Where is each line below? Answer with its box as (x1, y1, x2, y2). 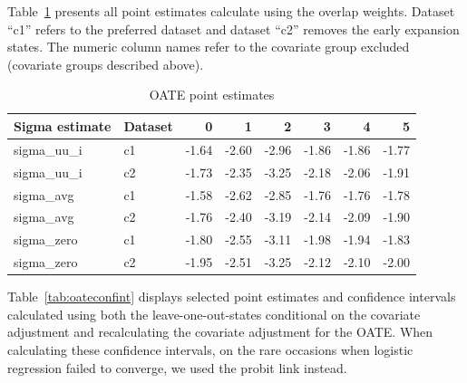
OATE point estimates (149, 85, 275, 104)
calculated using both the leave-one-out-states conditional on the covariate (7, 304, 421, 323)
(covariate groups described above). (7, 54, 204, 73)
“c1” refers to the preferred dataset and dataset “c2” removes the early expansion (7, 19, 460, 38)
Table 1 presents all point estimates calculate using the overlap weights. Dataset (7, 2, 455, 20)
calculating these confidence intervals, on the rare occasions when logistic (7, 340, 413, 359)
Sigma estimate (14, 116, 112, 135)
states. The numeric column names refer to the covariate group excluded (7, 37, 410, 56)
